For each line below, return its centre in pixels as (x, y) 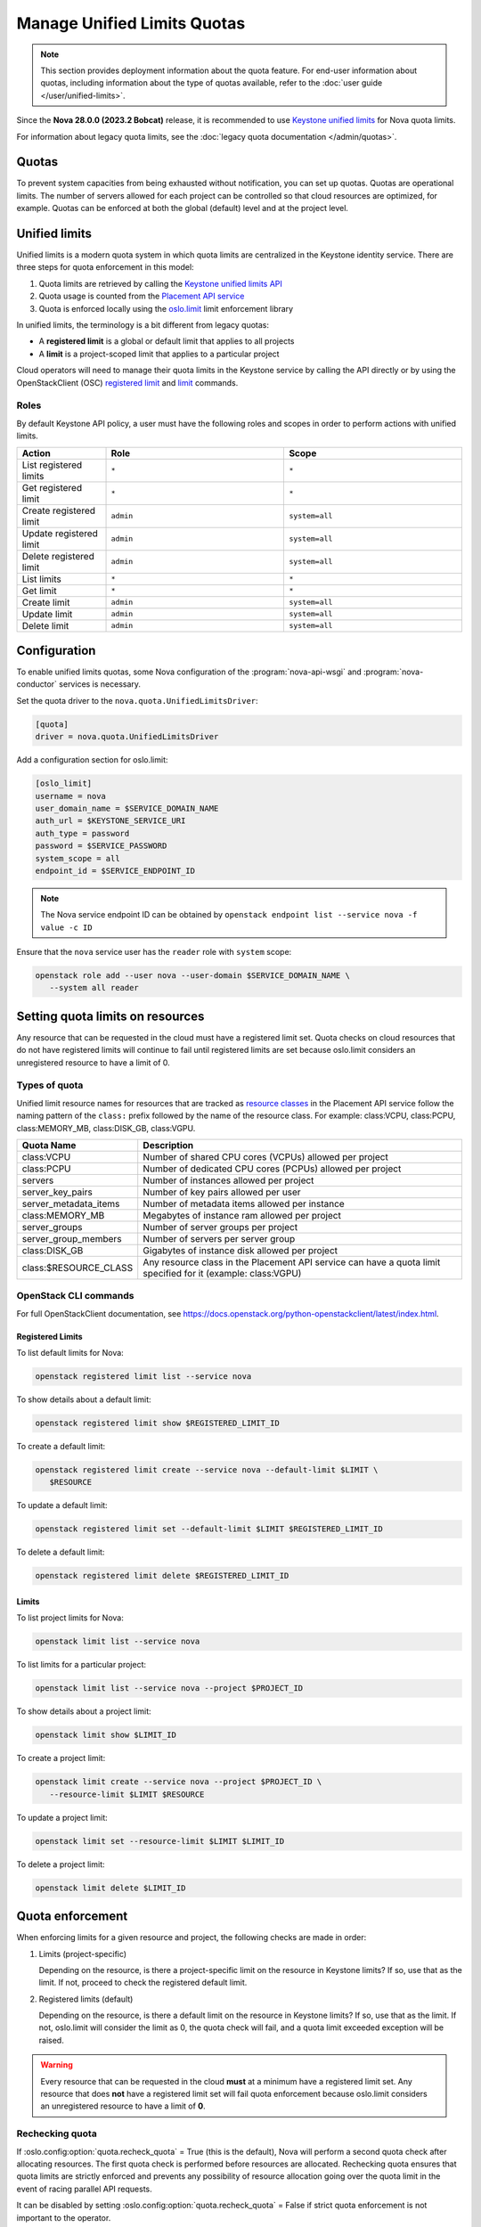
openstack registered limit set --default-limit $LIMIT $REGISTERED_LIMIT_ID (209, 1529)
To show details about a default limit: (84, 1399)
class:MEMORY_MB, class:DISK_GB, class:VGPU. (106, 1128)
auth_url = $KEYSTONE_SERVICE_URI (110, 821)
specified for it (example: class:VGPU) (222, 1274)
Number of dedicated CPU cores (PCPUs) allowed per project (272, 1169)
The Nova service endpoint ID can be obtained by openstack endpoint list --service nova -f (229, 915)
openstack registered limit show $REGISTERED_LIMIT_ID (157, 1423)
